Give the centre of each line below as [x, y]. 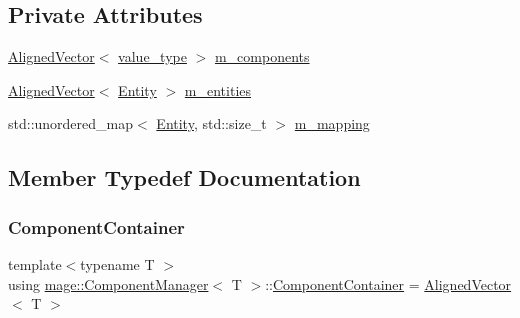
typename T [117, 263]
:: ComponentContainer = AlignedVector [388, 283]
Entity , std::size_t [211, 123]
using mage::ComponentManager [108, 283]
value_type [152, 56]
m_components [262, 56]
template [35, 263]
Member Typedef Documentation [184, 177]
